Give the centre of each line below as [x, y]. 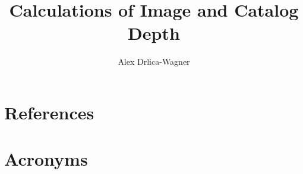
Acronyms [46, 159]
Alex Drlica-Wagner [154, 61]
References [49, 112]
